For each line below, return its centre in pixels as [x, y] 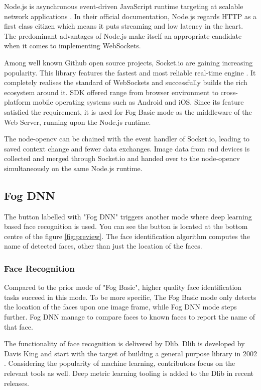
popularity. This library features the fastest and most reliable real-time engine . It [130, 72]
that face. [19, 326]
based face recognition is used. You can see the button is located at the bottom [126, 226]
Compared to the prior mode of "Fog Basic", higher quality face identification [123, 287]
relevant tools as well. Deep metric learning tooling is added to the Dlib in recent [129, 373]
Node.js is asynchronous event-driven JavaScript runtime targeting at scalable [124, 6]
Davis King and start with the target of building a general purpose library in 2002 [130, 353]
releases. [17, 383]
